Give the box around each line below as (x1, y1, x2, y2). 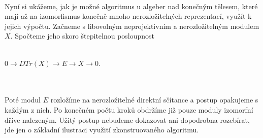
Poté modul (5, 94, 41, 105)
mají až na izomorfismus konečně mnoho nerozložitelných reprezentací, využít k (5, 11, 252, 21)
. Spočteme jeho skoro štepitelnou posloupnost (10, 30, 155, 41)
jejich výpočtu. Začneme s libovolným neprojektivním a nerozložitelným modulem (5, 20, 259, 31)
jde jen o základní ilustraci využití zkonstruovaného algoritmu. (5, 124, 199, 135)
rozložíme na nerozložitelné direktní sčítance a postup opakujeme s (50, 94, 258, 105)
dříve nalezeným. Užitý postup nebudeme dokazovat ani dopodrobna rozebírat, (5, 114, 250, 125)
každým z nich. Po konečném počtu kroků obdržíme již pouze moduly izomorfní (5, 104, 253, 115)
